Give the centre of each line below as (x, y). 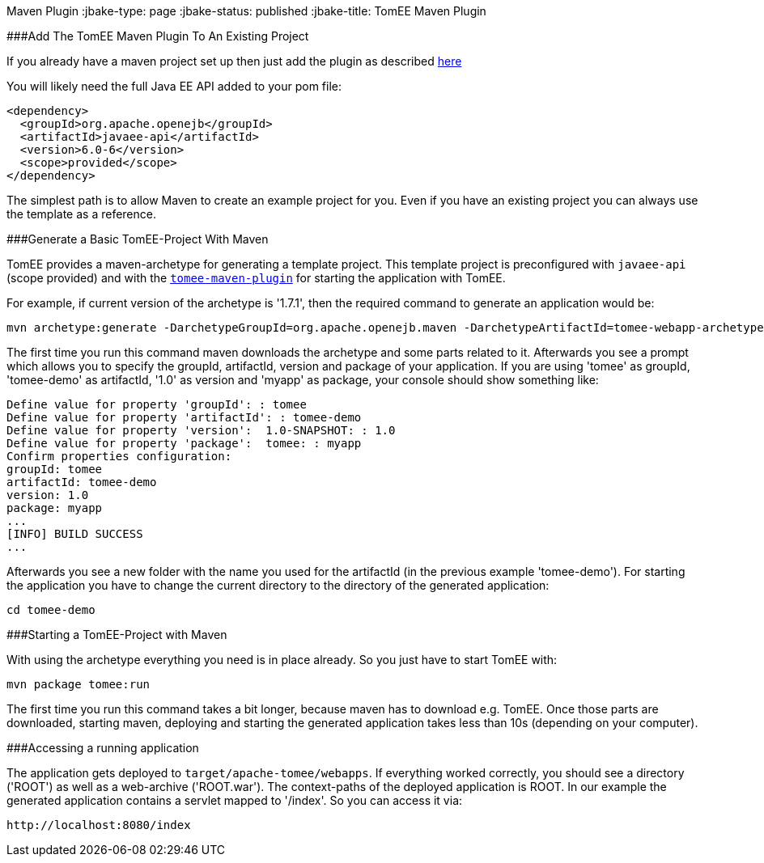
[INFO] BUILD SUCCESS (75, 534)
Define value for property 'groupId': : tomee (157, 404)
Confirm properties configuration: (119, 456)
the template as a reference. (81, 214)
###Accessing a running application (103, 748)
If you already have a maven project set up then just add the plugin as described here (234, 61)
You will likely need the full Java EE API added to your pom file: (174, 86)
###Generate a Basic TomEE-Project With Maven (138, 239)
